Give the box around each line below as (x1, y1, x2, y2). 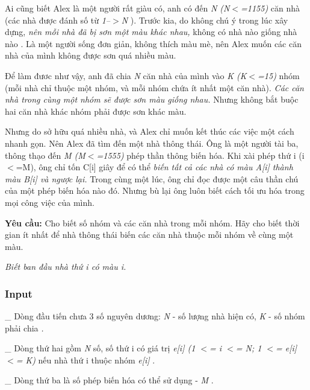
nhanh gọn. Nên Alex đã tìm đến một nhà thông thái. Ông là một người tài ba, (5, 136, 299, 149)
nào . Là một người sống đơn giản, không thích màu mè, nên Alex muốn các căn (5, 37, 302, 50)
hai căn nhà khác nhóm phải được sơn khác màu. (5, 104, 187, 117)
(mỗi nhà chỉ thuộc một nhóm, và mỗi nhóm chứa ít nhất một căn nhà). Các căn (5, 81, 304, 94)
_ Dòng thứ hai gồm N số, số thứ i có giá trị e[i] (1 (5, 342, 196, 354)
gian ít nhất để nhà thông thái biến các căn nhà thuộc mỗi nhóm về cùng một (5, 228, 294, 241)
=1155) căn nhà (241, 2, 300, 14)
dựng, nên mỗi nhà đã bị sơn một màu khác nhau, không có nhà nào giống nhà (5, 25, 297, 38)
